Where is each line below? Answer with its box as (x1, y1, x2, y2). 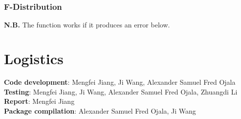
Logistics (4, 48, 64, 68)
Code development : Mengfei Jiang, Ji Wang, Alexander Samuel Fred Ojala (4, 76, 236, 87)
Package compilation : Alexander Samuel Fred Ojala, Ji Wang (4, 105, 196, 116)
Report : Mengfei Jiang (4, 96, 75, 106)
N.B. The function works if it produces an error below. (4, 20, 170, 30)
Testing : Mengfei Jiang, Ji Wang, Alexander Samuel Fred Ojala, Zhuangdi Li (4, 86, 238, 96)
